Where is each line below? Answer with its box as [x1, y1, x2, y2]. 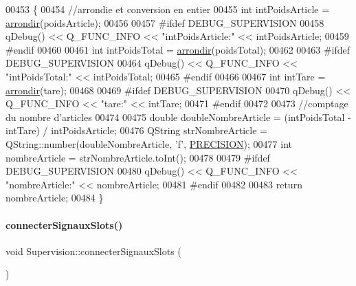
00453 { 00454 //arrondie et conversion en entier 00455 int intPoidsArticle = [5, 2, 330, 16]
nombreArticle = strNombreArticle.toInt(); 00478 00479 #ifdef [5, 150, 270, 164]
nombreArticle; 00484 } [5, 190, 104, 205]
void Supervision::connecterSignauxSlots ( [5, 243, 181, 258]
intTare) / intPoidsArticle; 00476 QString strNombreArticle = [5, 123, 267, 137]
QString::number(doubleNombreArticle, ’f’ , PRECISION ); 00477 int [5, 136, 292, 151]
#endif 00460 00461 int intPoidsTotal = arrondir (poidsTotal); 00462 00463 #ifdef [5, 42, 351, 56]
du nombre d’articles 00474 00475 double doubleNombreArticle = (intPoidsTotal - [5, 109, 351, 124]
